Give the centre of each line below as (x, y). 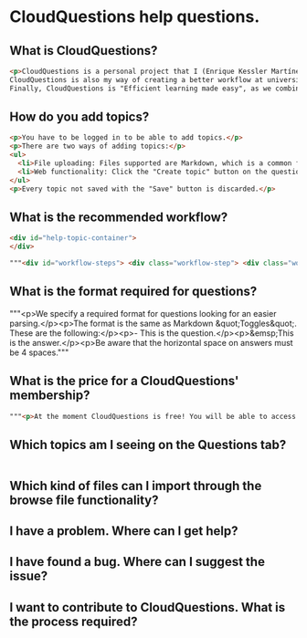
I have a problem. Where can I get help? (124, 531)
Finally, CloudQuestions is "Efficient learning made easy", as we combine (157, 89)
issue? (29, 576)
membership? (50, 396)
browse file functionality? (84, 500)
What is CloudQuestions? (84, 51)
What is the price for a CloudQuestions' (124, 381)
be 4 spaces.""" (39, 352)
